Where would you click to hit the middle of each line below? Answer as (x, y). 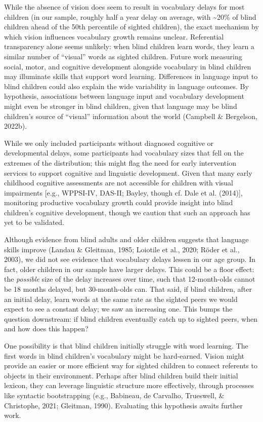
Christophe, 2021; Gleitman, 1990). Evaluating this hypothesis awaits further (123, 405)
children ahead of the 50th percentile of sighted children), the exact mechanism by (131, 27)
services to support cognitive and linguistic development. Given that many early (128, 172)
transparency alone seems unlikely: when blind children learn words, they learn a (129, 46)
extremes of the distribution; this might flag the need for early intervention (120, 162)
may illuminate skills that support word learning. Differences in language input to (131, 76)
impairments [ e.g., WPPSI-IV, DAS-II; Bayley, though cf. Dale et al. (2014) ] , (123, 192)
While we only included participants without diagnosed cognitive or (109, 143)
